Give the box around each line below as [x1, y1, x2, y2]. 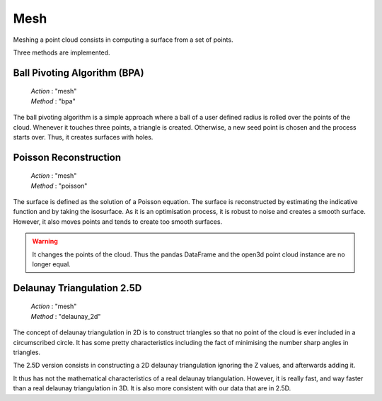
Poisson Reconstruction [13, 151, 122, 163]
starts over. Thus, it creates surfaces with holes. [13, 132, 154, 141]
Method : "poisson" [30, 181, 88, 190]
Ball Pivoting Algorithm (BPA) [13, 67, 144, 79]
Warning [32, 237, 58, 246]
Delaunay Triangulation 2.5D [13, 282, 142, 294]
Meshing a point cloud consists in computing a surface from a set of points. [13, 35, 233, 44]
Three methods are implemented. [13, 48, 110, 57]
